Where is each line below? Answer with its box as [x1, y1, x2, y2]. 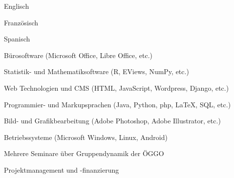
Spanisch [4, 34, 30, 44]
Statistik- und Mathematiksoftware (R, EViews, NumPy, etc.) [4, 66, 189, 77]
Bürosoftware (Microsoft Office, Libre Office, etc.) [4, 50, 152, 60]
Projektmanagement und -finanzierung [4, 164, 119, 175]
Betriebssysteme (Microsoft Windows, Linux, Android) [4, 132, 168, 142]
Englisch [4, 1, 29, 11]
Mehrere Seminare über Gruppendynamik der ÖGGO [4, 148, 164, 158]
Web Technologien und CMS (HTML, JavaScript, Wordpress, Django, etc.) [4, 82, 229, 93]
